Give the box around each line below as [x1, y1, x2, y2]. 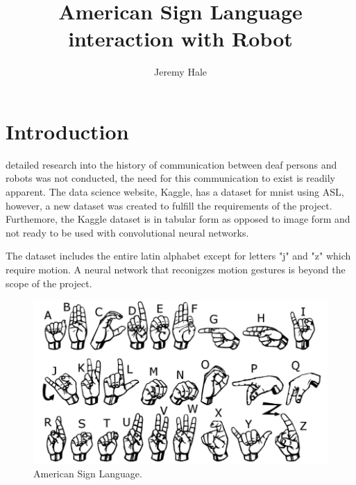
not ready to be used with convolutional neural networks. [6, 225, 249, 239]
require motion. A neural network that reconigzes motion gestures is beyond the [6, 262, 346, 276]
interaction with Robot [68, 24, 293, 53]
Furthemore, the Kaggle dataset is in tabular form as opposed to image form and [6, 212, 350, 226]
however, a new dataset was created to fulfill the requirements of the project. [6, 198, 332, 212]
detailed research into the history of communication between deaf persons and [6, 157, 337, 171]
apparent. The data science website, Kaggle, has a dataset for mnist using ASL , [6, 185, 344, 199]
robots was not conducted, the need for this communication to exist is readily [6, 171, 335, 185]
